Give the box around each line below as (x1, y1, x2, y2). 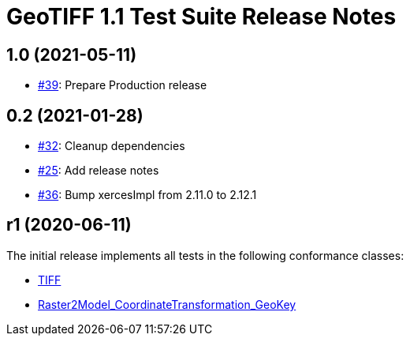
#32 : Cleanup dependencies (38, 139, 185, 153)
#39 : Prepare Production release (38, 78, 207, 92)
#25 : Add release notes (38, 163, 159, 178)
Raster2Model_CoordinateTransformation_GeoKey (38, 297, 296, 311)
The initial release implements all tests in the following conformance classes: (6, 248, 404, 262)
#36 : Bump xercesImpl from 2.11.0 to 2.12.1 (38, 188, 257, 202)
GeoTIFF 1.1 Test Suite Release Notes (6, 3, 397, 30)
